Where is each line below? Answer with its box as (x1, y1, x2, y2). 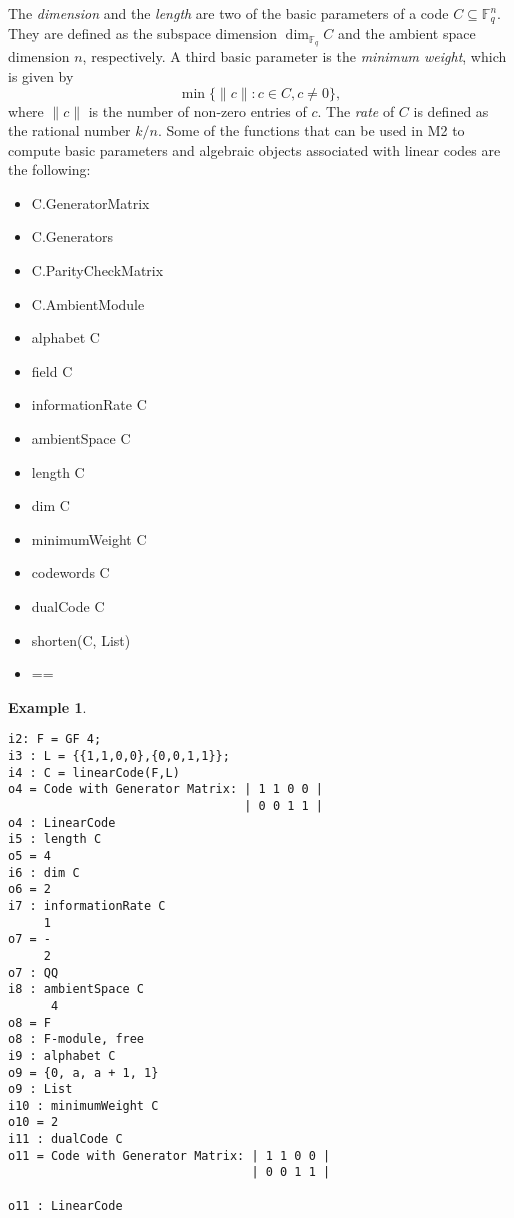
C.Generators (31, 226, 113, 247)
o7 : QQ (8, 965, 59, 980)
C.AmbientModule (31, 293, 145, 314)
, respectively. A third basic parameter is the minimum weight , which (82, 46, 507, 67)
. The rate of (317, 100, 395, 121)
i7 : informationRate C (8, 898, 166, 913)
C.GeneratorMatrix (31, 192, 150, 213)
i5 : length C (8, 832, 102, 847)
